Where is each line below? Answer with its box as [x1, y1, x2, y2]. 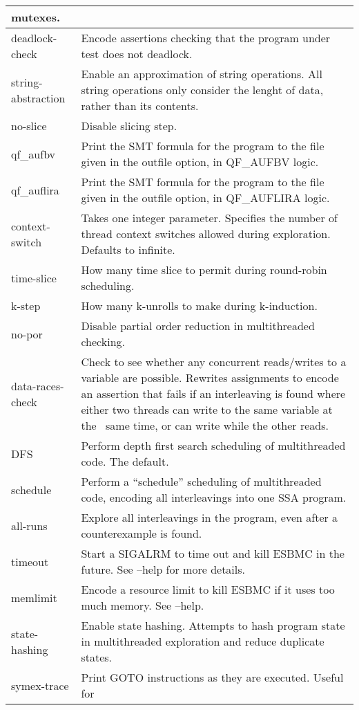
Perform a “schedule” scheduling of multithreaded [81, 473, 322, 489]
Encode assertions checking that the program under [81, 30, 331, 46]
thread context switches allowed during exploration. [81, 226, 331, 242]
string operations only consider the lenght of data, [81, 82, 324, 98]
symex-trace [11, 677, 69, 693]
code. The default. [81, 453, 169, 469]
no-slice [11, 118, 47, 134]
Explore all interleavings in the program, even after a [81, 509, 338, 525]
